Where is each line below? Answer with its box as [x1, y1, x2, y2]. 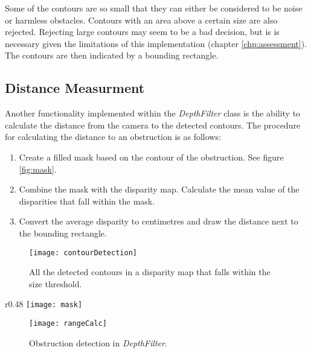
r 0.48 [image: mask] [5, 297, 83, 310]
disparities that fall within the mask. [19, 194, 155, 207]
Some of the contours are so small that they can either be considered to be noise [5, 2, 303, 14]
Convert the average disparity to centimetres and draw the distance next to [19, 215, 298, 227]
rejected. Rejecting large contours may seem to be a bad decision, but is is [5, 25, 280, 38]
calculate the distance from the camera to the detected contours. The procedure [5, 118, 301, 131]
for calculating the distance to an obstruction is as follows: [5, 130, 221, 143]
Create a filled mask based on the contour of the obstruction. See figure [19, 150, 284, 163]
